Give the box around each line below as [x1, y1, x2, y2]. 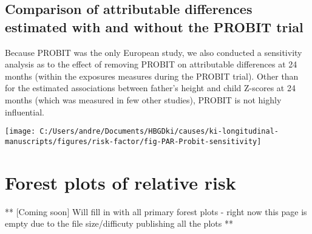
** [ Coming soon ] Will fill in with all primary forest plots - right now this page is [5, 205, 307, 218]
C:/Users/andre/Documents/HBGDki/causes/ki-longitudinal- [39, 127, 279, 136]
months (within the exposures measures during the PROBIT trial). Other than [5, 69, 299, 82]
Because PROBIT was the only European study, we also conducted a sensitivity [5, 46, 302, 58]
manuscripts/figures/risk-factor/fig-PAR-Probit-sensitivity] [5, 137, 262, 146]
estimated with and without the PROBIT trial [5, 17, 304, 36]
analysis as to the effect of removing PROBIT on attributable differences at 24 [5, 58, 297, 71]
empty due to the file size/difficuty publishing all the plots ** [5, 217, 233, 230]
